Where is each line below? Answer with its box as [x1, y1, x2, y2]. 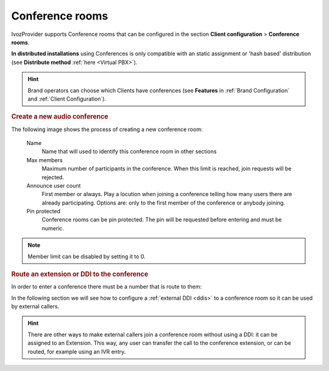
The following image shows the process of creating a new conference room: [11, 125, 203, 133]
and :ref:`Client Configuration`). [27, 95, 107, 102]
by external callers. [11, 303, 60, 310]
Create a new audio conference [11, 113, 109, 121]
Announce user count [26, 182, 81, 189]
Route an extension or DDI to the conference [11, 270, 149, 278]
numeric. [41, 224, 64, 231]
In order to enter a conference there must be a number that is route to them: [11, 283, 202, 291]
